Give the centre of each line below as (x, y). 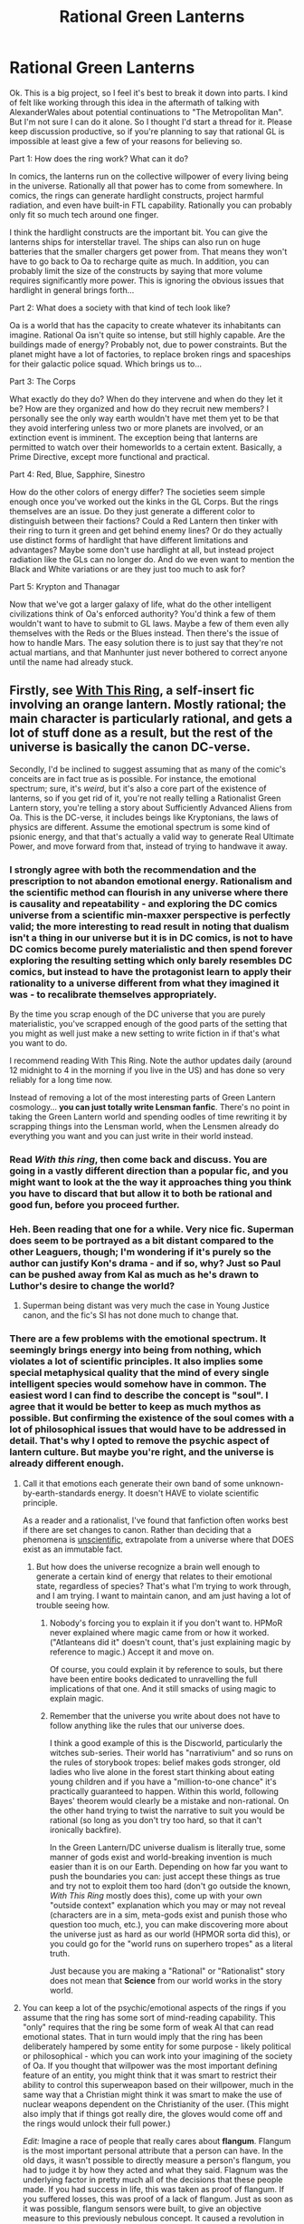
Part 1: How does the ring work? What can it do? (99, 158)
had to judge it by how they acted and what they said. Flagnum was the (155, 2170)
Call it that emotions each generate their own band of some (133, 1483)
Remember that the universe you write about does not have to (165, 1715)
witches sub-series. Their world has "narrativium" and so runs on (171, 1752)
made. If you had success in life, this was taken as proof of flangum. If (153, 2189)
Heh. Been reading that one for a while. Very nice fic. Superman (152, 1229)
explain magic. (76, 1698)
